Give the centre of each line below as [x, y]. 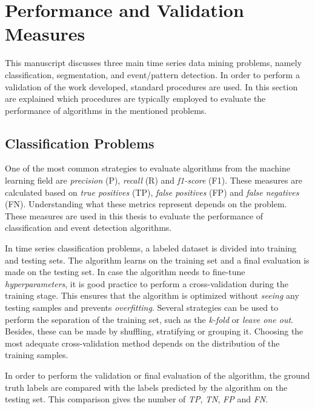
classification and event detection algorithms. [88, 228]
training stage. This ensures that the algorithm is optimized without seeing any [152, 295]
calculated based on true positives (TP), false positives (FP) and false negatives [152, 192]
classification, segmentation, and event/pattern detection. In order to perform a [152, 74]
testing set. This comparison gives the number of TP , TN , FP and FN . [137, 399]
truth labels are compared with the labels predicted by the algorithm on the [146, 387]
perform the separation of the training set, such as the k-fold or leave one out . [149, 319]
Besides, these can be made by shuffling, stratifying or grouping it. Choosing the [154, 331]
